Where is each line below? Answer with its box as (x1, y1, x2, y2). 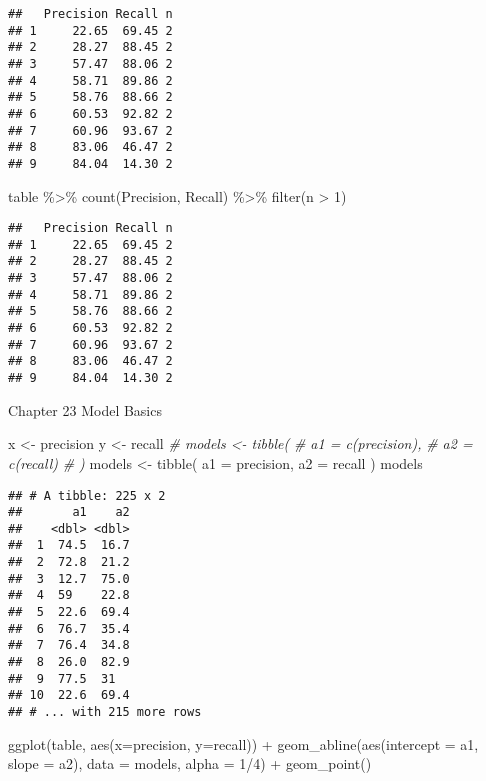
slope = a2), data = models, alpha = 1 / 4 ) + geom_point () (8, 753, 372, 774)
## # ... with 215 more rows (8, 705, 202, 720)
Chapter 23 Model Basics (8, 399, 162, 420)
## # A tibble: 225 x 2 (8, 488, 166, 503)
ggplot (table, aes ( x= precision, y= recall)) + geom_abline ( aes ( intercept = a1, (8, 733, 479, 754)
